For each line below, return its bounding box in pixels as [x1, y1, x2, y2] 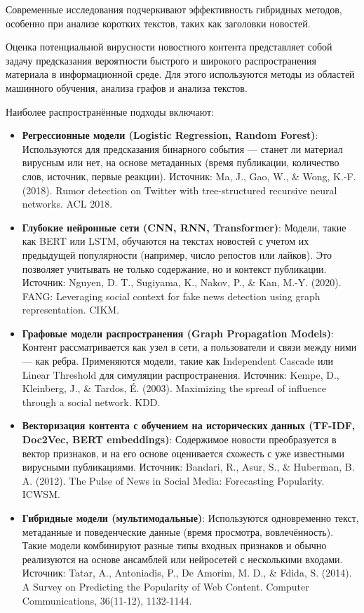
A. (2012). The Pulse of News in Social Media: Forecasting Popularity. [22, 473, 325, 487]
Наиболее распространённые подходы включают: [6, 104, 215, 119]
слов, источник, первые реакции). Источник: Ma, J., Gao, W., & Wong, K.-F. [22, 168, 356, 183]
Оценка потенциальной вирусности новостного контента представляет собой [6, 39, 332, 54]
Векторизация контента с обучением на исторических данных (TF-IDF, [22, 418, 356, 433]
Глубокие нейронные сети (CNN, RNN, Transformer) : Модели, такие [22, 220, 346, 234]
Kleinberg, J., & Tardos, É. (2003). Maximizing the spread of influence [22, 381, 326, 396]
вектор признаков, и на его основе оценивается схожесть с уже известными [22, 445, 344, 460]
